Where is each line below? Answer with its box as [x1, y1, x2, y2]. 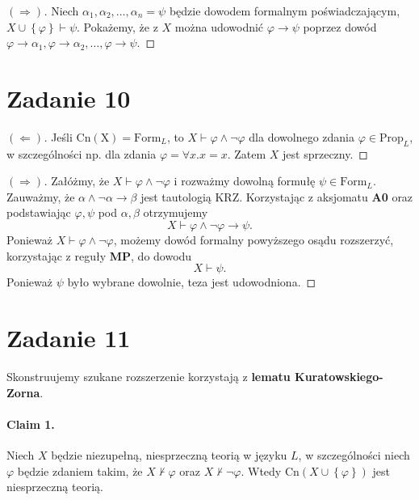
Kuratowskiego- [295, 367, 383, 384]
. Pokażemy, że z [77, 18, 158, 35]
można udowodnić [174, 18, 264, 35]
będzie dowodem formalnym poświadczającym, [169, 2, 400, 19]
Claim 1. [6, 415, 55, 432]
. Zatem [227, 145, 266, 162]
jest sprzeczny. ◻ [283, 145, 368, 162]
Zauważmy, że [6, 188, 75, 205]
